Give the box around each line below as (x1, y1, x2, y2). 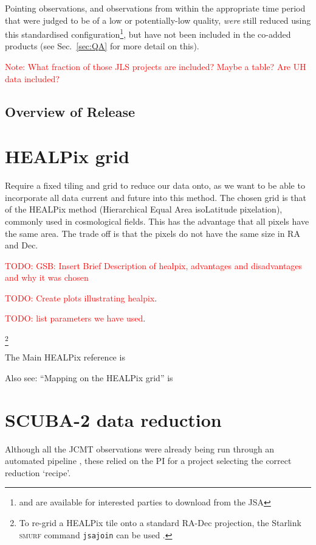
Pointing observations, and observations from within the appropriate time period (5, 2, 306, 14)
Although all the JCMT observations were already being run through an (5, 442, 275, 455)
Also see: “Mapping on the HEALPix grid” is (5, 371, 173, 384)
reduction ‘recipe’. (5, 466, 71, 479)
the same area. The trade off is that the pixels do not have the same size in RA (5, 227, 300, 239)
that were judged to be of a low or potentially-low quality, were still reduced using (5, 13, 311, 26)
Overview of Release (5, 102, 136, 121)
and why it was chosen (5, 271, 89, 284)
